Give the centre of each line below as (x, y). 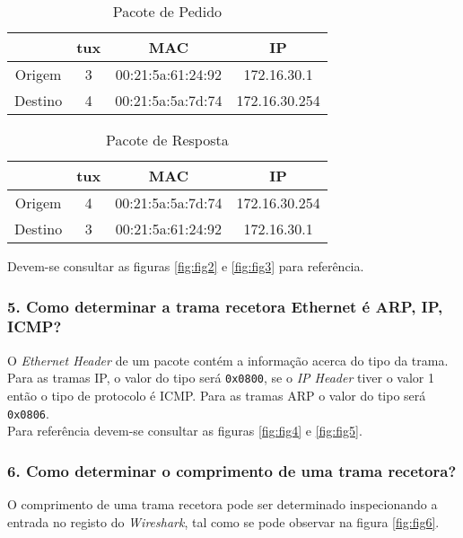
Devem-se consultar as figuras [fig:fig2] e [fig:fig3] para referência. (186, 266)
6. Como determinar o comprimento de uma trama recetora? (232, 470)
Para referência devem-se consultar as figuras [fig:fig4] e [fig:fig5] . (185, 431)
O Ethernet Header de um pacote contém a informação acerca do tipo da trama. (228, 360)
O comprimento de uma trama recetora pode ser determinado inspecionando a (223, 504)
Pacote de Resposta (167, 140)
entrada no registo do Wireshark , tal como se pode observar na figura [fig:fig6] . (223, 521)
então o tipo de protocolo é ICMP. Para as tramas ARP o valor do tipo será (217, 395)
